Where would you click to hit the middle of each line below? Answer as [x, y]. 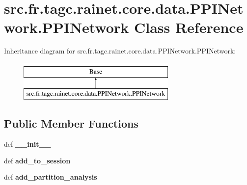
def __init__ [27, 144]
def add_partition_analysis [51, 177]
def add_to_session [37, 160]
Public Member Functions [71, 123]
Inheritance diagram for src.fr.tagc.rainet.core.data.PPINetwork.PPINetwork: [120, 51]
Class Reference [189, 27]
